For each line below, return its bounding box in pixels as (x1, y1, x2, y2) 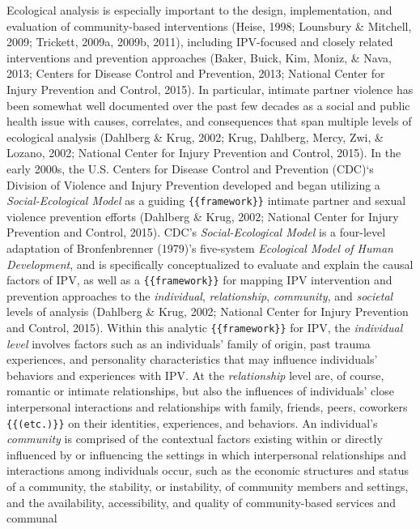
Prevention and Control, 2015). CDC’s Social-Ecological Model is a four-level (6, 224, 386, 241)
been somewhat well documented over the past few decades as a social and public (6, 96, 410, 113)
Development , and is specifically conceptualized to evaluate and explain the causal (6, 255, 414, 272)
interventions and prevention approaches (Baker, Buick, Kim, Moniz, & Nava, (6, 49, 392, 66)
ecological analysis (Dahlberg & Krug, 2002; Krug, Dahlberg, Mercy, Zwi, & (6, 128, 384, 145)
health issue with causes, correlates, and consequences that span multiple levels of (6, 113, 412, 130)
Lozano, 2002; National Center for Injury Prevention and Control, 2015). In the (6, 144, 401, 161)
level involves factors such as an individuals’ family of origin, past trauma (6, 335, 371, 352)
